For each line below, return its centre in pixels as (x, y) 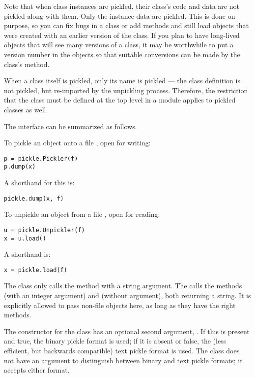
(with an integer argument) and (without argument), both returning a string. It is (127, 295)
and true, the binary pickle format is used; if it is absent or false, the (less (115, 341)
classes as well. (26, 109)
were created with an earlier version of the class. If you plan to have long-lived (122, 35)
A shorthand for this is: (39, 183)
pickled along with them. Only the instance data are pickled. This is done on (120, 16)
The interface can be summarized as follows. (71, 126)
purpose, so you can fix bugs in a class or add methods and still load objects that (127, 25)
